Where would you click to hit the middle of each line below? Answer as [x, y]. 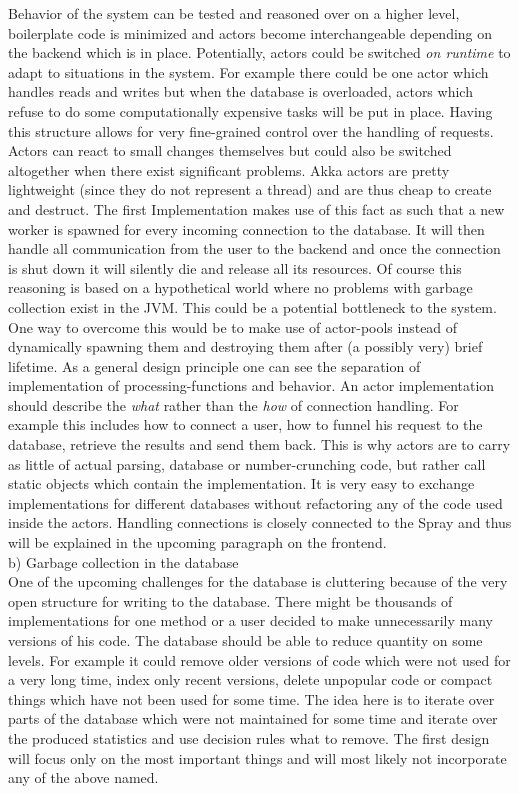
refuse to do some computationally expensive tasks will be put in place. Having [250, 110]
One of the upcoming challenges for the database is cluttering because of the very [258, 581]
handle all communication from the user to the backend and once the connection [254, 248]
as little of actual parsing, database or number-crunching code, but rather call [247, 463]
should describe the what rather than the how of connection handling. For [233, 404]
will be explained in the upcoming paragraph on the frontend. [197, 542]
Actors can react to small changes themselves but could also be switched [230, 150]
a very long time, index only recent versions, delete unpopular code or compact [250, 679]
